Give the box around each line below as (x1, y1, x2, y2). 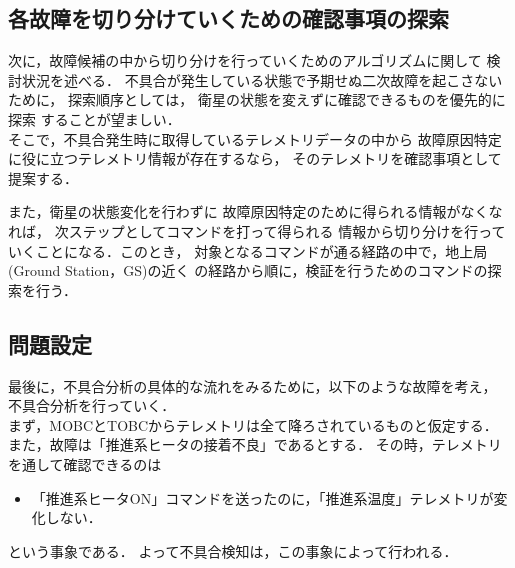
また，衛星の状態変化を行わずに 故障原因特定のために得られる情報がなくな (8, 201, 503, 222)
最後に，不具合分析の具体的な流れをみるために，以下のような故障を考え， (8, 375, 497, 396)
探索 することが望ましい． (8, 108, 181, 129)
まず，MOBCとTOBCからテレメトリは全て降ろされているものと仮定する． (8, 414, 498, 435)
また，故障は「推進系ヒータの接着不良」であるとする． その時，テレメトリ (8, 434, 502, 455)
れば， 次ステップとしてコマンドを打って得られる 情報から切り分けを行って (8, 220, 506, 241)
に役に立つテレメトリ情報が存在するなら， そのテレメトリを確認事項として (8, 148, 502, 169)
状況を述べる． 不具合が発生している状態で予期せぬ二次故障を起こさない (21, 69, 503, 90)
